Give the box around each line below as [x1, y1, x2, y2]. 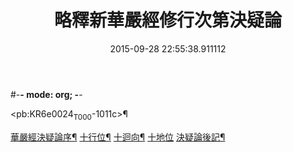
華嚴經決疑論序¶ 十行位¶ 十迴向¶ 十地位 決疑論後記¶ [10, 131, 226, 143]
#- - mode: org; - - [10, 88, 83, 100]
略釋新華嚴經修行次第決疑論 [53, 9, 282, 32]
